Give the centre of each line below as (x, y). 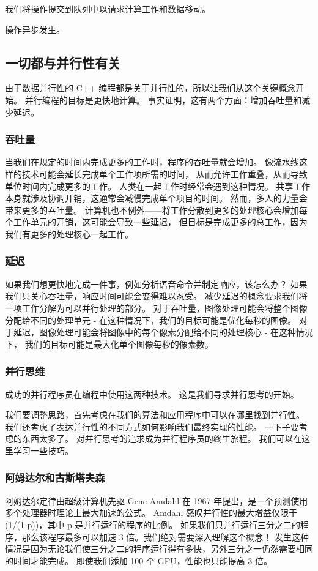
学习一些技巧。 (43, 450)
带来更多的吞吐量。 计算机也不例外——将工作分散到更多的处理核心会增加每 (156, 210)
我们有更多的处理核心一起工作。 (69, 233)
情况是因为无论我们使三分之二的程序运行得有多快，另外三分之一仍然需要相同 (159, 549)
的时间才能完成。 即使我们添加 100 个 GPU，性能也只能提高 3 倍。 (139, 560)
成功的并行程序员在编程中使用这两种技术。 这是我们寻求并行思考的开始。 (152, 394)
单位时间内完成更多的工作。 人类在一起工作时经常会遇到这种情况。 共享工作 (158, 186)
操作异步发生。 (35, 29)
